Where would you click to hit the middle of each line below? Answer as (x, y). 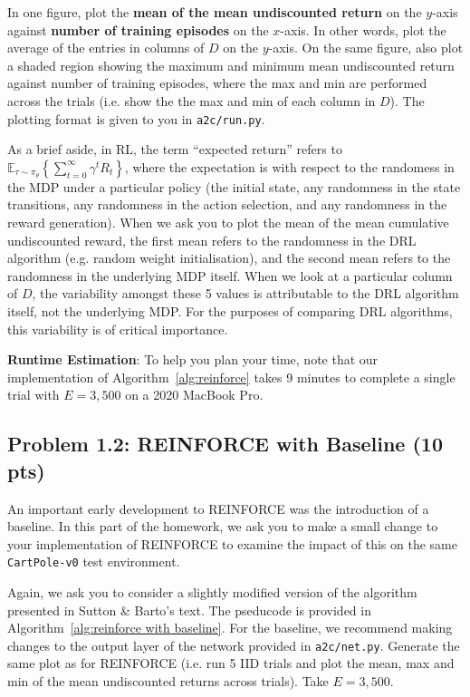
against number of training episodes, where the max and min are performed (217, 83)
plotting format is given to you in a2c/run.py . (136, 118)
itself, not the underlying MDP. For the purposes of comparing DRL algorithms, (230, 310)
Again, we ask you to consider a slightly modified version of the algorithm (212, 591)
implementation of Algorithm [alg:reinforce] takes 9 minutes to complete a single (231, 377)
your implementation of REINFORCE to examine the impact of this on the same (232, 543)
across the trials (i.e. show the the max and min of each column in (192, 100)
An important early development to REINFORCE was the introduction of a (218, 508)
